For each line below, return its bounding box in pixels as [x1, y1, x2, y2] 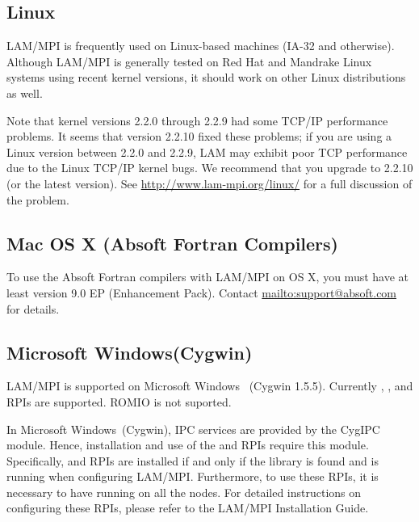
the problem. [6, 191, 69, 208]
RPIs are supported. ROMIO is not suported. [6, 393, 232, 410]
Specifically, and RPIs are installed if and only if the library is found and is [6, 452, 379, 469]
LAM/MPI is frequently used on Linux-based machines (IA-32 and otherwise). [6, 37, 395, 54]
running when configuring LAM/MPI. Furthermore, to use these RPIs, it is [6, 468, 379, 485]
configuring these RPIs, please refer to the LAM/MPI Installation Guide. [6, 499, 369, 516]
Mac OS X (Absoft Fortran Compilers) [6, 230, 338, 255]
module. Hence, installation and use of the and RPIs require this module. [6, 436, 369, 453]
